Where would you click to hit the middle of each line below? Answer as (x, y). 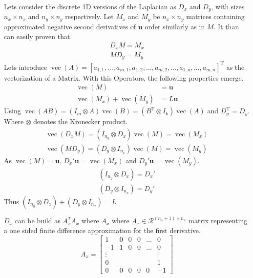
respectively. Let (89, 16)
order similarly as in (175, 26)
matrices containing (215, 16)
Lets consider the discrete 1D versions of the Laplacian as (90, 6)
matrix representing (218, 221)
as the (235, 67)
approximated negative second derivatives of (70, 26)
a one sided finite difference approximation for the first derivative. (102, 230)
